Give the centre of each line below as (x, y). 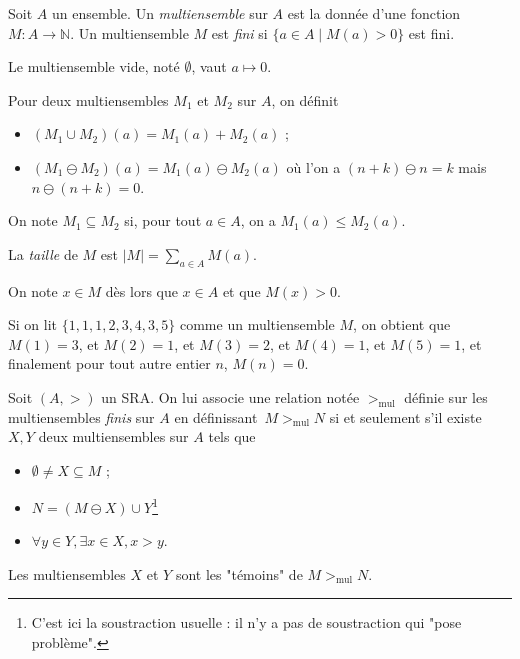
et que (241, 290)
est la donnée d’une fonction (374, 13)
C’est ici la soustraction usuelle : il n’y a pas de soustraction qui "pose (246, 622)
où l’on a (313, 166)
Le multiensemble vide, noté (94, 66)
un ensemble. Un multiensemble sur (159, 13)
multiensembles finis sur (81, 416)
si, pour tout (163, 220)
